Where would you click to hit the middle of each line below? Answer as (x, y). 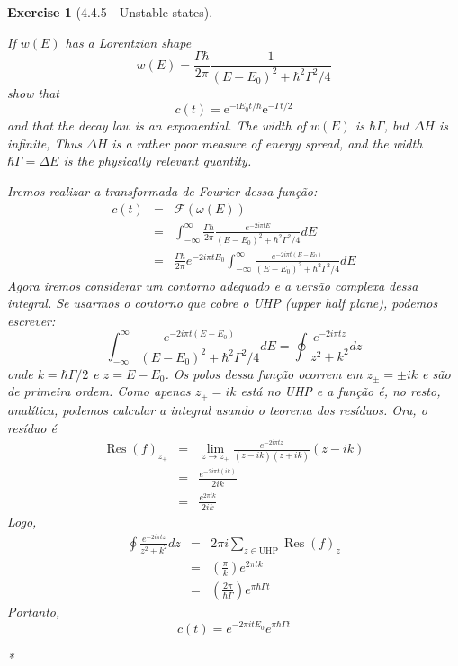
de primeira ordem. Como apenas (99, 391)
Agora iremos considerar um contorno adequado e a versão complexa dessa (213, 285)
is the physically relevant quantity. (157, 161)
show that (33, 92)
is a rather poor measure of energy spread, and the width (267, 143)
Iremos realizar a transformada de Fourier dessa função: (162, 191)
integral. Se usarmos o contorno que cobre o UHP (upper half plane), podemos (223, 303)
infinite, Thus (45, 143)
